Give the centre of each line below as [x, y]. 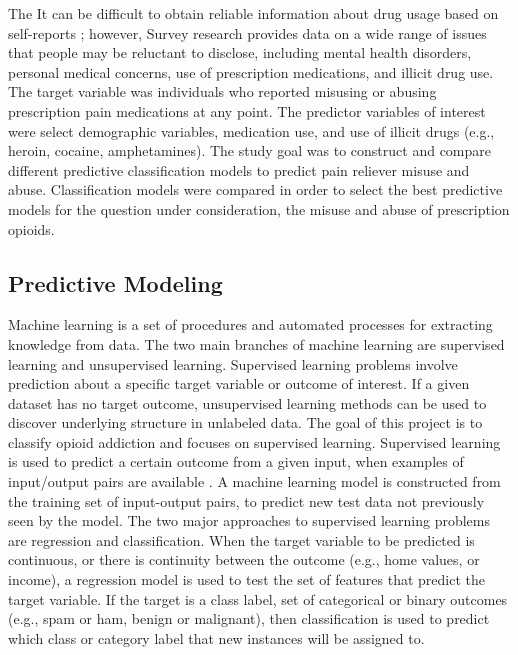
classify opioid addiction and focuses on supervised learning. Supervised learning [254, 441]
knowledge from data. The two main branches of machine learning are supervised [256, 343]
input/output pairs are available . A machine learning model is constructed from [254, 481]
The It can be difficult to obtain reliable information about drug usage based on [253, 13]
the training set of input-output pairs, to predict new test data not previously [246, 500]
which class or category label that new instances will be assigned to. [216, 637]
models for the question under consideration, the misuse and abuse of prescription [259, 208]
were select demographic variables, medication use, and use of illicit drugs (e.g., [251, 130]
